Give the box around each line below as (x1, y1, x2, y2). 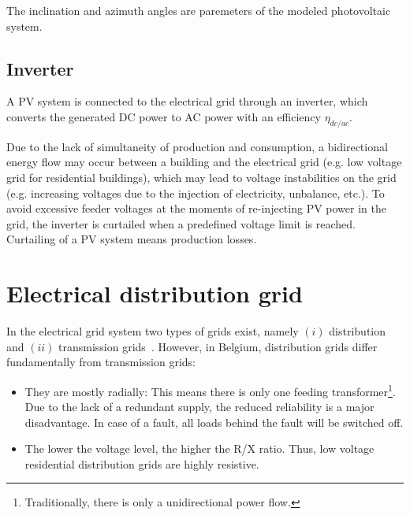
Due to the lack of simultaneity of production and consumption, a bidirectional (6, 138, 388, 154)
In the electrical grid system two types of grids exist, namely (6, 323, 299, 339)
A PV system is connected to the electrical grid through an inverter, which (6, 93, 368, 109)
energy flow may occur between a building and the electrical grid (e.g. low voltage (6, 154, 402, 170)
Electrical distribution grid (6, 277, 303, 309)
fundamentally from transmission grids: (6, 354, 196, 370)
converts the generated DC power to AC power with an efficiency (6, 108, 321, 124)
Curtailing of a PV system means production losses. (6, 231, 257, 247)
